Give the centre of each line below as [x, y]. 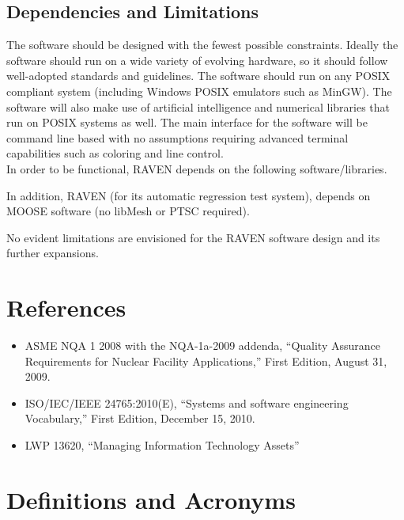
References [66, 307]
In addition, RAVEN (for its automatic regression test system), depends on [189, 195]
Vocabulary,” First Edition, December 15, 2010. [140, 418]
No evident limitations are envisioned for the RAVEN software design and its [193, 237]
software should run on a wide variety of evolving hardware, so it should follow [197, 60]
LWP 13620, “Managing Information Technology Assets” [162, 445]
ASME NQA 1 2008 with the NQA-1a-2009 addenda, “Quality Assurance [202, 345]
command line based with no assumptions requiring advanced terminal [177, 137]
